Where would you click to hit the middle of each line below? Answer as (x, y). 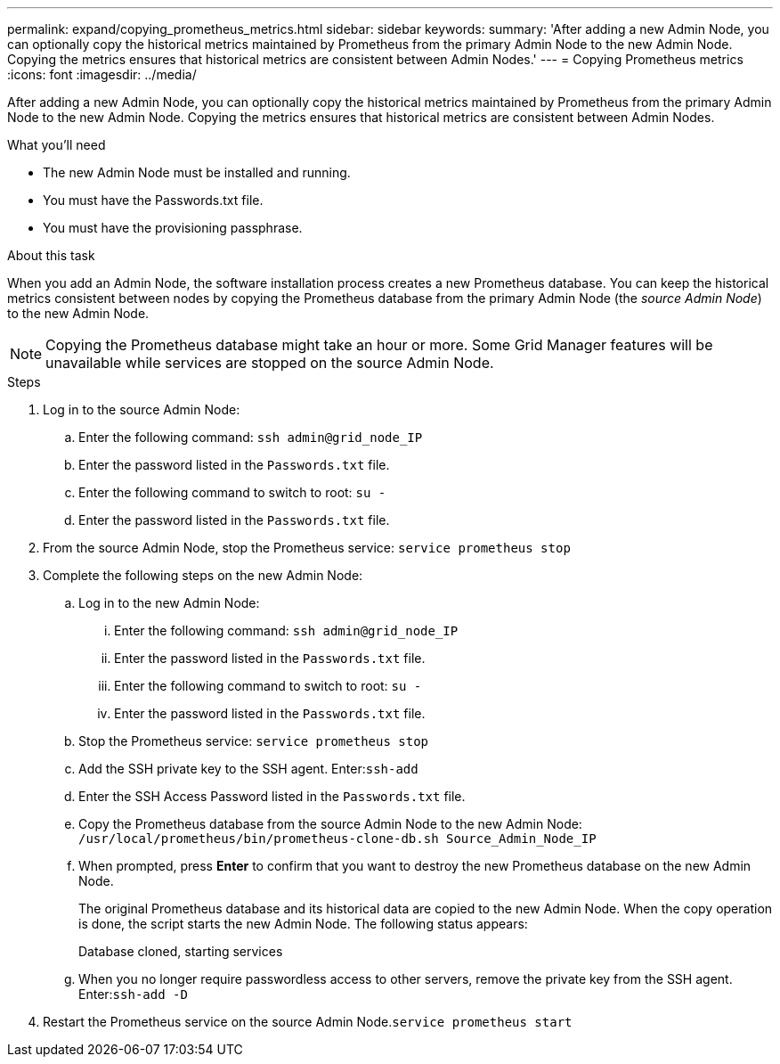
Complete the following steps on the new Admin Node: (203, 575)
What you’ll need (57, 145)
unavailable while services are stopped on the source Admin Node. (270, 363)
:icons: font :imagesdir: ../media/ (102, 74)
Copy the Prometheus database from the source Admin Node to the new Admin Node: (330, 824)
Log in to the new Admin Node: (169, 603)
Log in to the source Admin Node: (142, 409)
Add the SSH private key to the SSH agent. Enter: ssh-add (248, 769)
